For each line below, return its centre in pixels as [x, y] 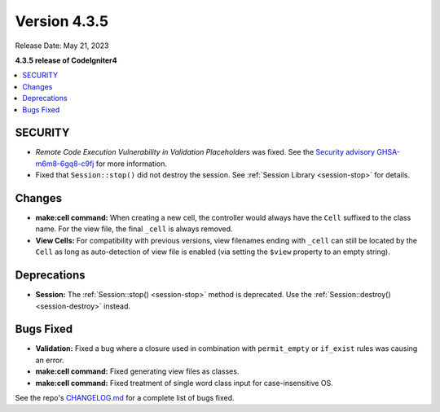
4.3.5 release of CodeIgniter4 [66, 60]
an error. [50, 360]
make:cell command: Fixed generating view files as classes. [137, 371]
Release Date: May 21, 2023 [62, 46]
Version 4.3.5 [62, 21]
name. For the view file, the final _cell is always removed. [134, 229]
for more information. [131, 164]
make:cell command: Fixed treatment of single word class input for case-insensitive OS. [184, 383]
